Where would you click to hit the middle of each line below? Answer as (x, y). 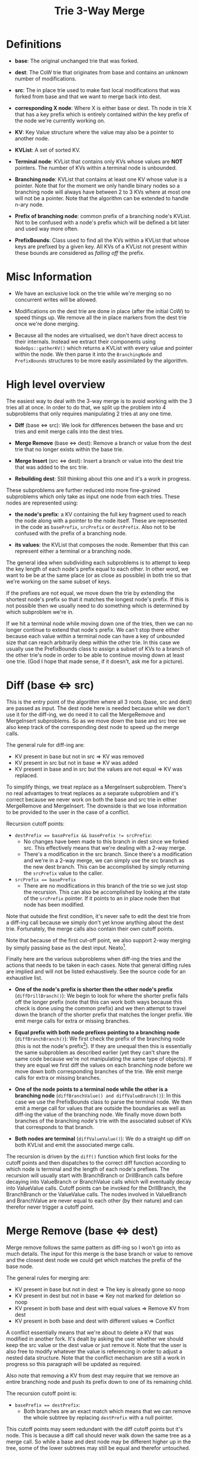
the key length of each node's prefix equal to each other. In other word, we (97, 569)
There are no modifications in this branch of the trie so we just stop (105, 885)
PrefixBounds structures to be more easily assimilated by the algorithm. (101, 360)
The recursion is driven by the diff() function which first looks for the (92, 1156)
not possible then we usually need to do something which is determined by (98, 605)
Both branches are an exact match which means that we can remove (107, 1411)
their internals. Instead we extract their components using (85, 341)
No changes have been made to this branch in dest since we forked (106, 841)
